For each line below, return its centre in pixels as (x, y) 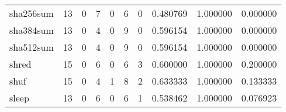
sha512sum (32, 47)
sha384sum (32, 30)
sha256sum (32, 13)
